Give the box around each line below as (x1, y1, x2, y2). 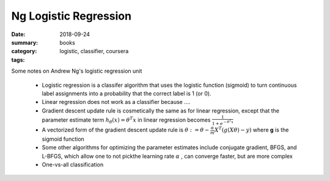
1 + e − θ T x (211, 119, 234, 127)
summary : (11, 39, 38, 46)
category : (11, 48, 37, 55)
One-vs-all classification (42, 161, 104, 168)
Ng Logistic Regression (11, 9, 131, 23)
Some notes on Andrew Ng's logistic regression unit (11, 67, 142, 75)
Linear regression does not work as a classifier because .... (42, 98, 191, 106)
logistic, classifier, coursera (59, 48, 129, 55)
